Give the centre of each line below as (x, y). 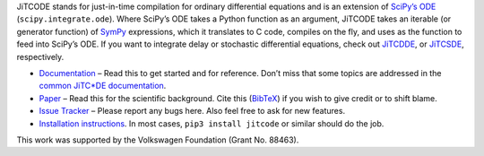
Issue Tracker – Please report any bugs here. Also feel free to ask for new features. (192, 111)
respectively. (40, 56)
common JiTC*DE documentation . (103, 86)
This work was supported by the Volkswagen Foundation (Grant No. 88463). (158, 140)
